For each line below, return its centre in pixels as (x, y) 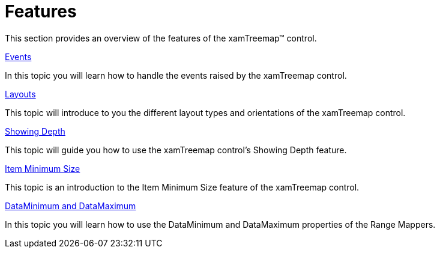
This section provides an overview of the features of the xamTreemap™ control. (161, 38)
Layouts (20, 94)
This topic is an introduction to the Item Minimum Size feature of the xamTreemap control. (182, 187)
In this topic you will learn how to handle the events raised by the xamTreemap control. (176, 75)
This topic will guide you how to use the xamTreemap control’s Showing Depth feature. (176, 150)
